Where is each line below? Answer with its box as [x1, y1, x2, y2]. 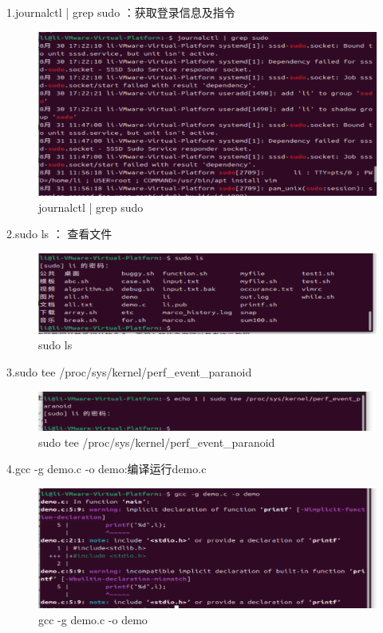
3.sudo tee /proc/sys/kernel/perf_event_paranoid [6, 363, 252, 380]
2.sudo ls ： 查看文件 [6, 225, 113, 242]
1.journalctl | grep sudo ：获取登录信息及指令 [6, 4, 235, 20]
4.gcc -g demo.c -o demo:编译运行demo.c [6, 460, 207, 477]
